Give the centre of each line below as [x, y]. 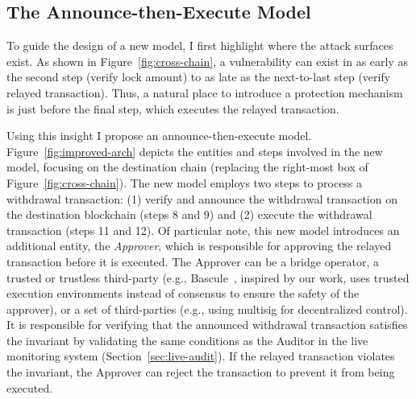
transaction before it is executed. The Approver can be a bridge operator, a [193, 261]
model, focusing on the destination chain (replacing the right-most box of [187, 167]
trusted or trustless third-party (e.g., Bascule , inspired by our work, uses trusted [208, 277]
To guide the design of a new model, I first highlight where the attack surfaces [200, 45]
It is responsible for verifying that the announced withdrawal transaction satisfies [207, 325]
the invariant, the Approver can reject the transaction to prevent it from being [201, 372]
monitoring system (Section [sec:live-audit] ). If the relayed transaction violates [201, 356]
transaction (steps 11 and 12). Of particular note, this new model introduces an [203, 230]
